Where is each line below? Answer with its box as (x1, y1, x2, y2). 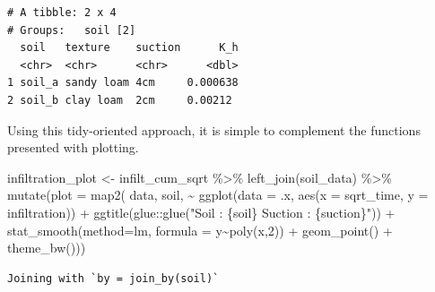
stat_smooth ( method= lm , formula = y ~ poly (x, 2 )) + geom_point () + (7, 220, 393, 239)
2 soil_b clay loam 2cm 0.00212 (7, 93, 232, 107)
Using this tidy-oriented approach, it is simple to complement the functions (7, 120, 421, 139)
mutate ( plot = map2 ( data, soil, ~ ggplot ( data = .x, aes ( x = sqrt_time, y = (7, 185, 429, 204)
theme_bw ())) (7, 238, 86, 257)
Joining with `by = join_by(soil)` (7, 271, 220, 285)
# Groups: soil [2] (7, 23, 136, 37)
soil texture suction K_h (20, 41, 239, 55)
